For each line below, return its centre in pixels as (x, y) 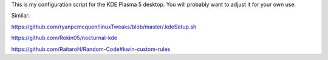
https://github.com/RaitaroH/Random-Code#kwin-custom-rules (91, 49)
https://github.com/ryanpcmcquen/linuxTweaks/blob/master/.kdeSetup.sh (104, 27)
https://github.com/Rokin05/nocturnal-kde (64, 38)
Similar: (21, 16)
